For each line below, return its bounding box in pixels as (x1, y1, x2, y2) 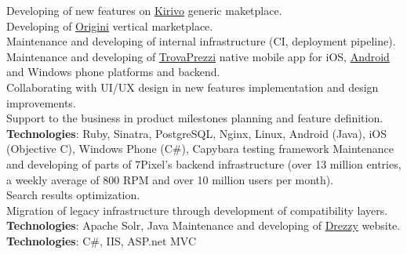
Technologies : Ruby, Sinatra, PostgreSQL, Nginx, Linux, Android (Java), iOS (6, 125, 387, 141)
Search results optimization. (6, 187, 140, 203)
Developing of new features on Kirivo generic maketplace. (6, 2, 282, 18)
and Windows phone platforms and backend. (6, 63, 220, 80)
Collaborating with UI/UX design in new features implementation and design (6, 78, 379, 95)
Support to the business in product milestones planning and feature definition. (6, 110, 383, 126)
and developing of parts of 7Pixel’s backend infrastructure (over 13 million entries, (6, 155, 402, 172)
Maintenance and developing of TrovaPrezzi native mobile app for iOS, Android (6, 48, 390, 64)
